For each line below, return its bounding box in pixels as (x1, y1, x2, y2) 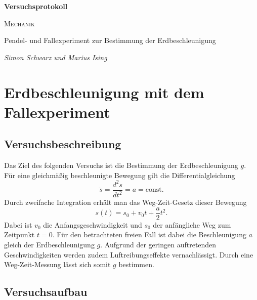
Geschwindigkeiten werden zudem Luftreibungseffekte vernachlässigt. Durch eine (4, 249, 253, 260)
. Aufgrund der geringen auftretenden (100, 239, 217, 250)
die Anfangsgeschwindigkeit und (43, 219, 142, 230)
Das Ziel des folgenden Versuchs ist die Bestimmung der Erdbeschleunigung (4, 160, 238, 170)
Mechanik (4, 18, 35, 28)
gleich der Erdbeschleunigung (4, 239, 95, 250)
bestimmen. (118, 259, 154, 270)
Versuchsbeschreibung (4, 136, 121, 152)
